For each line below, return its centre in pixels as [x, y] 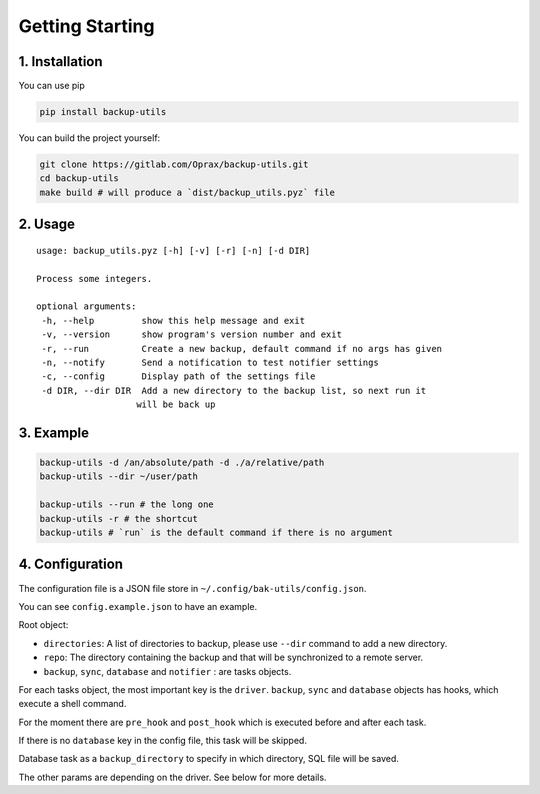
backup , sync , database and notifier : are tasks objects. [167, 671]
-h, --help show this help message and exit [173, 320]
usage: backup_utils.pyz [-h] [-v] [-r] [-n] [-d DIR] [173, 250]
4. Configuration [71, 564]
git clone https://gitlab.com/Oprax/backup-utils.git [174, 164]
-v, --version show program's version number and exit [191, 334]
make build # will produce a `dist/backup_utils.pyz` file [187, 192]
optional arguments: [86, 306]
